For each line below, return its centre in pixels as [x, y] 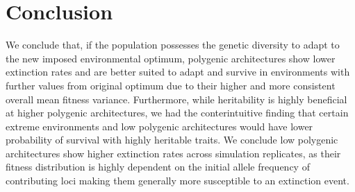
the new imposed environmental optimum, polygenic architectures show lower [171, 58]
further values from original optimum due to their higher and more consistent [171, 85]
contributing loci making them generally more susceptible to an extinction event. [177, 181]
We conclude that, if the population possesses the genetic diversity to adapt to [173, 45]
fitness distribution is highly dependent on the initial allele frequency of [158, 167]
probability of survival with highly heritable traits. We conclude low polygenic [172, 140]
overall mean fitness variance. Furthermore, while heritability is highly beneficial [176, 99]
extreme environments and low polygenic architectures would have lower [159, 126]
